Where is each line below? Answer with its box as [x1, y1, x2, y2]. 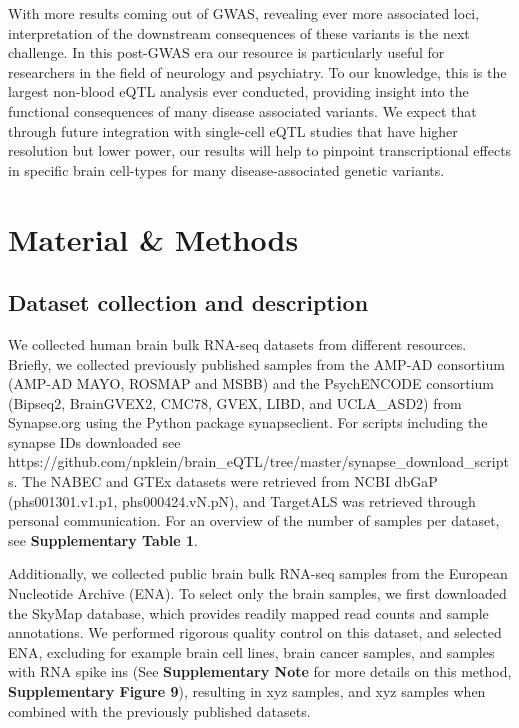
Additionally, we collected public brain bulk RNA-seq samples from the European [8, 563, 508, 584]
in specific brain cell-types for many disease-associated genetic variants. [8, 159, 445, 180]
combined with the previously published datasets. [8, 700, 311, 721]
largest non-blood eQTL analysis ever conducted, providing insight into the [8, 81, 469, 102]
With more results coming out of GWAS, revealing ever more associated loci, [8, 3, 480, 23]
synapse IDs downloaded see [8, 431, 181, 452]
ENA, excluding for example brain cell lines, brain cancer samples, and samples [8, 641, 495, 662]
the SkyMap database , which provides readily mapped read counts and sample [8, 602, 489, 623]
